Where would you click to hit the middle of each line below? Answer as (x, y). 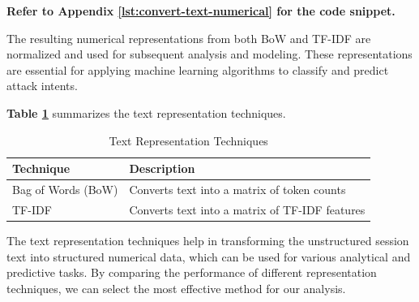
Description (162, 168)
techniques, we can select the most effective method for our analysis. (176, 288)
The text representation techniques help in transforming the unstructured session (208, 240)
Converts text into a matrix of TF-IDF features (247, 209)
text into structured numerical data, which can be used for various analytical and (209, 256)
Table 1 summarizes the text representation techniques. (146, 112)
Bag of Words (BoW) (65, 189)
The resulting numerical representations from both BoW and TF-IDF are (189, 38)
